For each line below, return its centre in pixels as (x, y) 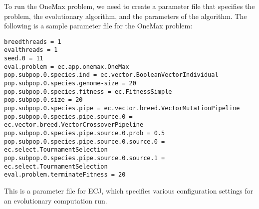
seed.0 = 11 (24, 59)
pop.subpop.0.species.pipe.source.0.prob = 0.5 (85, 133)
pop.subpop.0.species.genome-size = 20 (70, 84)
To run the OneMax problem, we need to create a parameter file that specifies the (129, 6)
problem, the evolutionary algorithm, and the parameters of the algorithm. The (126, 16)
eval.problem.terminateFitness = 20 (65, 175)
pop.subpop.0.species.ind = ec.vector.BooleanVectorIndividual (111, 75)
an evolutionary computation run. (56, 200)
